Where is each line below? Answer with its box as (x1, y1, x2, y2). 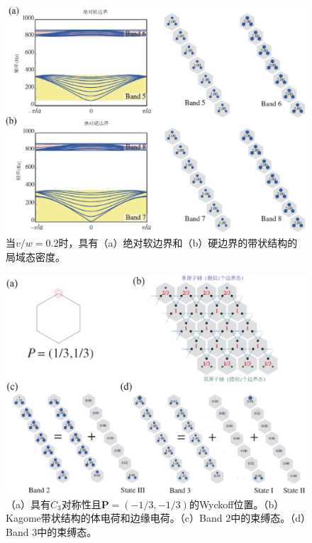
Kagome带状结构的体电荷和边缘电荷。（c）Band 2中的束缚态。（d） (6, 510, 306, 525)
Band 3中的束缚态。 (6, 525, 97, 539)
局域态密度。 (6, 250, 65, 264)
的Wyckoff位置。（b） (189, 496, 284, 511)
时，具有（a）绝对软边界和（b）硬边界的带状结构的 (58, 235, 298, 250)
